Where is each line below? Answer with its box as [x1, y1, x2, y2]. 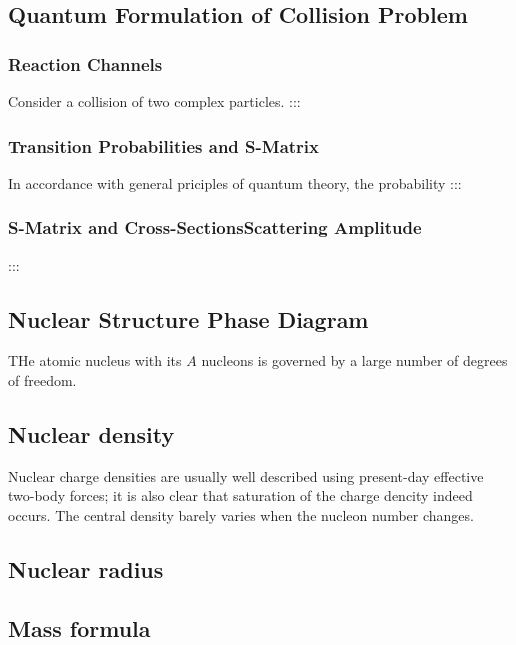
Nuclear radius [8, 553, 164, 584]
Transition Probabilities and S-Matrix [8, 133, 320, 158]
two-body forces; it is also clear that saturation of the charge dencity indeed [8, 485, 473, 506]
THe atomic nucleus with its [8, 350, 182, 371]
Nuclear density [8, 419, 175, 449]
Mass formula [8, 612, 151, 643]
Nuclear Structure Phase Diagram [8, 303, 369, 334]
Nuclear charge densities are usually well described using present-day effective [8, 465, 484, 486]
